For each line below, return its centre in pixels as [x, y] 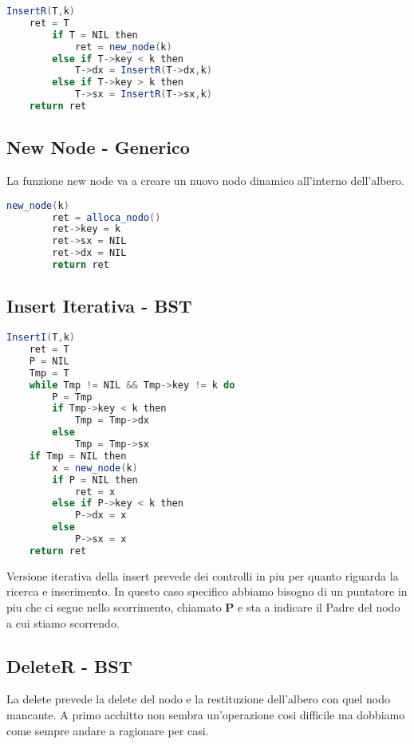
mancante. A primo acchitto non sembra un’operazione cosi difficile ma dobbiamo [206, 714]
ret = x [95, 492]
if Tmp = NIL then [78, 456]
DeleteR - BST [69, 665]
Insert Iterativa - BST [99, 306]
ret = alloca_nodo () [106, 217]
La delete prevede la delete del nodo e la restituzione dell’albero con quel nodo [199, 699]
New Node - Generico [98, 147]
